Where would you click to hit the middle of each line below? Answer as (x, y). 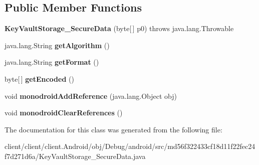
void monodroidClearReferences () (64, 113)
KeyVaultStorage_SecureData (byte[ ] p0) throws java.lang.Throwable (119, 28)
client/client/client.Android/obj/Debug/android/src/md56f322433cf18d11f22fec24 (130, 146)
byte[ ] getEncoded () (39, 78)
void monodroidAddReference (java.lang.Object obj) (91, 96)
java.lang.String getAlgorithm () (57, 45)
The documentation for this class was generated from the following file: (113, 129)
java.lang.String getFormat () (52, 62)
